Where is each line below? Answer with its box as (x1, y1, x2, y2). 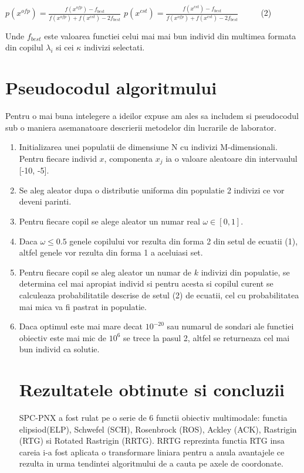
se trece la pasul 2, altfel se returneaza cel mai (123, 331, 290, 343)
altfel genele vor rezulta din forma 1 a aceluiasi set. (19, 246, 203, 258)
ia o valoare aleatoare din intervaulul (165, 152, 298, 164)
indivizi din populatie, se (201, 266, 290, 278)
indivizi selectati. (84, 41, 145, 53)
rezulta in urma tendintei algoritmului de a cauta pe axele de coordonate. (19, 457, 283, 469)
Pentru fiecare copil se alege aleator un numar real (19, 215, 200, 227)
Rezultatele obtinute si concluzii (19, 377, 285, 401)
